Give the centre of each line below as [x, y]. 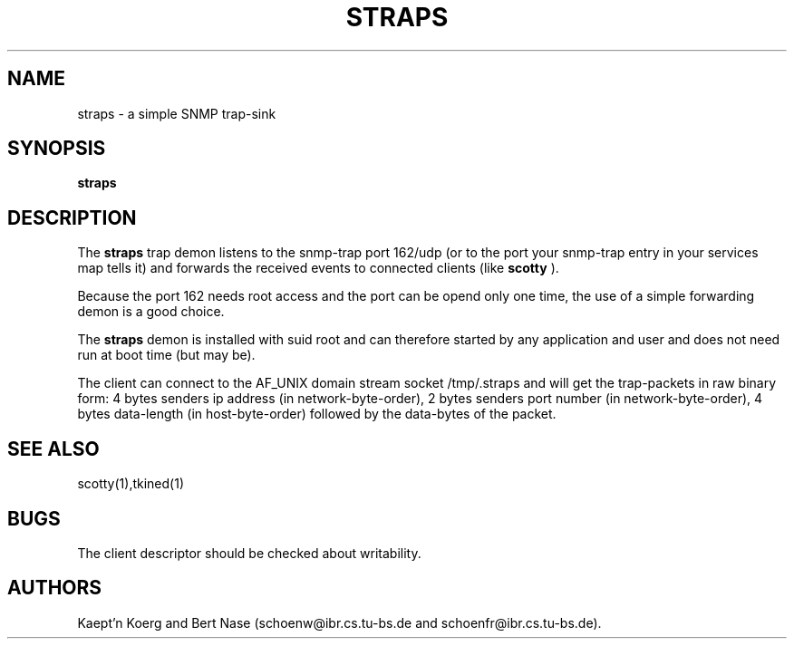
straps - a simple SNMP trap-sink [177, 113]
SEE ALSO [53, 448]
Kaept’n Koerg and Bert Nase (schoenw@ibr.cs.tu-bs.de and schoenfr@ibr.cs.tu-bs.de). [339, 622]
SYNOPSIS [57, 149]
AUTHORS [55, 588]
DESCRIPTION [72, 217]
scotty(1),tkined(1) [131, 484]
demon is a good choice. [151, 312]
